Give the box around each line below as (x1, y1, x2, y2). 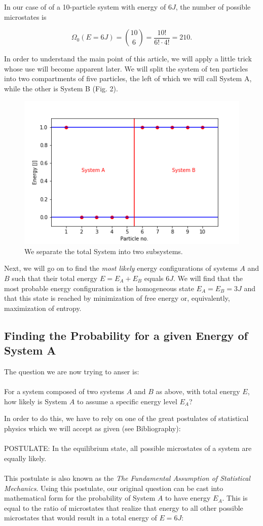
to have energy (165, 493, 211, 503)
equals (144, 273, 164, 283)
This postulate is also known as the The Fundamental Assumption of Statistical (4, 472, 250, 483)
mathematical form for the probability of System (4, 493, 156, 503)
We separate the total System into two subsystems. (24, 246, 183, 256)
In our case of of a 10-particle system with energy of (4, 2, 166, 12)
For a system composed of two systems (4, 386, 125, 397)
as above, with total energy (156, 386, 240, 397)
